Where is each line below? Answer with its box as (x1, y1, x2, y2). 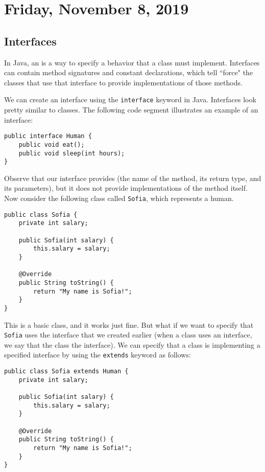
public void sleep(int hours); (18, 149, 125, 157)
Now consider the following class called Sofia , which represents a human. (4, 193, 234, 204)
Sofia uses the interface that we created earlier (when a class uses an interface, (4, 329, 252, 340)
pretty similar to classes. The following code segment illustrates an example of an (4, 104, 258, 115)
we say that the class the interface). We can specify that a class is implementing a (4, 339, 260, 350)
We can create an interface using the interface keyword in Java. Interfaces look (4, 94, 256, 105)
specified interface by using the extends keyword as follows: (4, 349, 191, 360)
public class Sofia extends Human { (4, 368, 129, 375)
